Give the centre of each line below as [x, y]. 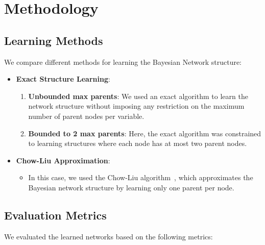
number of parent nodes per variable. [86, 116]
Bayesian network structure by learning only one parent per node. [131, 187]
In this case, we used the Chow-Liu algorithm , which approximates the [141, 177]
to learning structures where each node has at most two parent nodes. [138, 143]
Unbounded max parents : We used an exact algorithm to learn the [138, 96]
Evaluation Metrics [55, 215]
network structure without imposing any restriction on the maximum [136, 106]
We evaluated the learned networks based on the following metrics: [109, 236]
